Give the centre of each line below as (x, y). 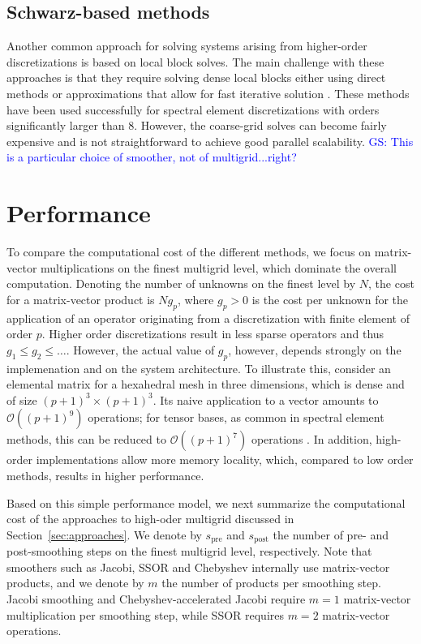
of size (22, 399)
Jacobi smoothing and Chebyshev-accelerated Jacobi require (156, 599)
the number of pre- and (331, 534)
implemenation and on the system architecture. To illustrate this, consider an (199, 368)
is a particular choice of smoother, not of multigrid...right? (152, 157)
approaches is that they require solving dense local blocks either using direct (196, 77)
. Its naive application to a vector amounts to (266, 399)
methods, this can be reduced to (86, 439)
